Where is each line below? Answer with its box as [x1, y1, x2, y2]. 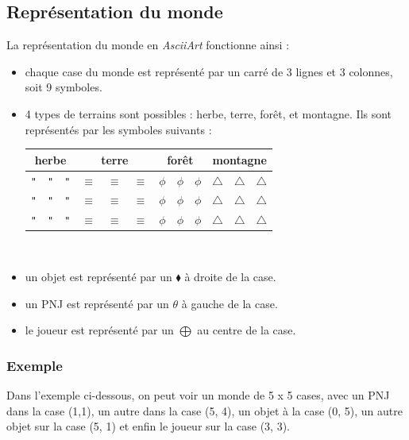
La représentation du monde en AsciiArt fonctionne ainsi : [6, 37, 290, 53]
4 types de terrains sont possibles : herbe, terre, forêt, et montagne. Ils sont [25, 105, 392, 122]
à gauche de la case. [181, 295, 278, 311]
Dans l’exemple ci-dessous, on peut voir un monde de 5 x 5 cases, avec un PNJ [6, 387, 390, 403]
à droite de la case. [184, 268, 276, 285]
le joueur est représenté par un [25, 322, 174, 338]
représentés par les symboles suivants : [25, 121, 212, 137]
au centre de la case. [197, 322, 296, 338]
